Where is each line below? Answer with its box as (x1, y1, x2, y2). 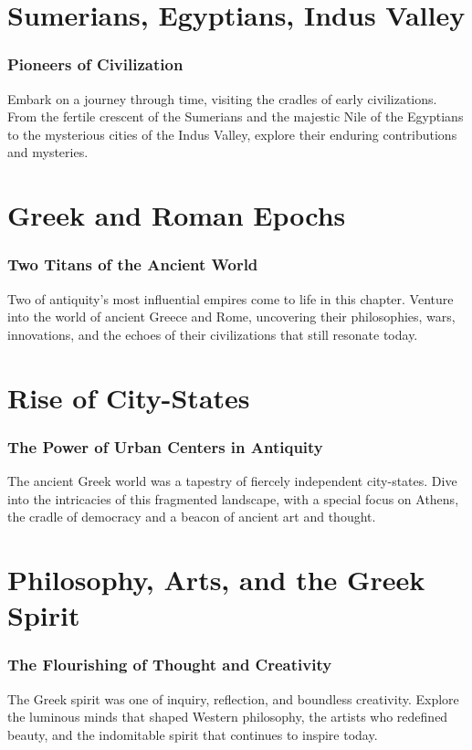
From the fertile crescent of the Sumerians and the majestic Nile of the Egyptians (7, 107, 464, 126)
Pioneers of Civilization (7, 53, 184, 76)
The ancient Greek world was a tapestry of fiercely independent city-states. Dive (7, 470, 457, 490)
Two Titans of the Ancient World (7, 253, 258, 276)
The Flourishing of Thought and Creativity (7, 653, 332, 676)
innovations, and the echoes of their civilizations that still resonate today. (7, 324, 418, 343)
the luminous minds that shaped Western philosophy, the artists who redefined (7, 707, 448, 726)
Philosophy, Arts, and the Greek (7, 560, 425, 597)
